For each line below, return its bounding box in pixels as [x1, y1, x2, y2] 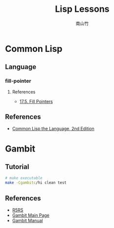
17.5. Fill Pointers [19, 98, 53, 104]
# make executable [5, 176, 43, 181]
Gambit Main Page [12, 212, 50, 218]
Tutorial [5, 163, 29, 171]
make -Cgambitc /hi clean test [5, 180, 67, 186]
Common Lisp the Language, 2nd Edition [12, 126, 94, 132]
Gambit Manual [12, 218, 43, 223]
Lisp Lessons [55, 3, 110, 15]
